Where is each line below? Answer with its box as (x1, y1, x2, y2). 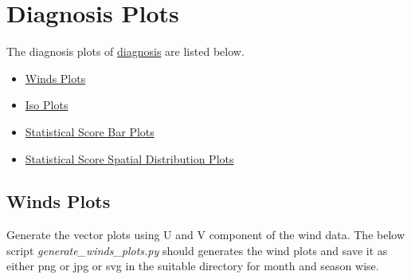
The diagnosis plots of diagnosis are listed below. (6, 43, 245, 60)
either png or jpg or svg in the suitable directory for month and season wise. (6, 257, 379, 274)
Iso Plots (25, 96, 68, 113)
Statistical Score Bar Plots (25, 123, 155, 139)
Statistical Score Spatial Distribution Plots (25, 150, 234, 167)
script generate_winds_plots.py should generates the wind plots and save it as (6, 242, 388, 258)
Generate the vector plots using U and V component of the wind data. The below (6, 226, 405, 243)
